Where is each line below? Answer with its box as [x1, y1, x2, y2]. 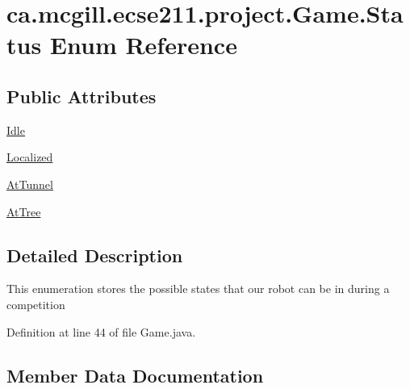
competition [6, 295, 65, 312]
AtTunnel [6, 175, 53, 192]
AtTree [6, 203, 41, 220]
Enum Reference [49, 28, 237, 61]
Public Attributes [6, 83, 157, 108]
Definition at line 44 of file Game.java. [6, 323, 196, 340]
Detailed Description [6, 242, 183, 267]
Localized [6, 148, 53, 165]
